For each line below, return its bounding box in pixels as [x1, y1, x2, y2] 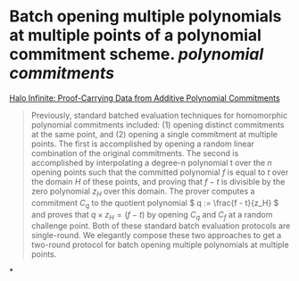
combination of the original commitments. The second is [30, 147, 239, 158]
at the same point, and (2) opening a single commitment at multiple [30, 128, 278, 139]
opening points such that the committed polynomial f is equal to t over [30, 167, 289, 178]
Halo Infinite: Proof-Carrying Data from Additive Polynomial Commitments [9, 92, 280, 103]
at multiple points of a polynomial [9, 25, 262, 45]
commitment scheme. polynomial [9, 45, 264, 64]
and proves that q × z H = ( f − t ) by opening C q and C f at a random [30, 209, 273, 222]
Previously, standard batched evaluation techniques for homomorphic [30, 110, 288, 120]
